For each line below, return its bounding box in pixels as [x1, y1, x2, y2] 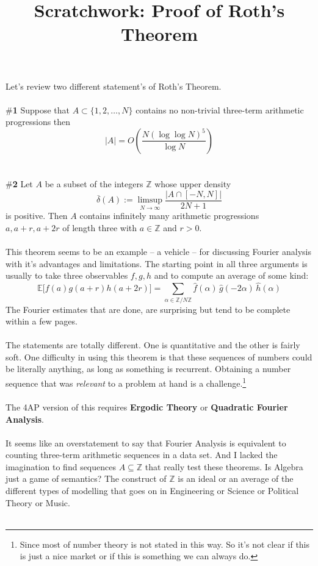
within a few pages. [5, 315, 78, 328]
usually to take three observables [5, 269, 128, 282]
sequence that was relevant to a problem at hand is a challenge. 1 [5, 375, 247, 389]
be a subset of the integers [45, 177, 143, 190]
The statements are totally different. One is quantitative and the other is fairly [5, 339, 300, 351]
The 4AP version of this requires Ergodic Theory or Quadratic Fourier [5, 400, 288, 413]
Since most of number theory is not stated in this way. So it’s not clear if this [20, 537, 310, 550]
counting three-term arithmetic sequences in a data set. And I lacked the [5, 448, 278, 461]
